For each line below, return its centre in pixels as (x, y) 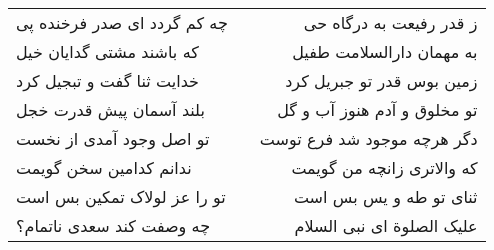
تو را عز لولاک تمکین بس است (121, 196)
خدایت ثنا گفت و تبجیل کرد (107, 80)
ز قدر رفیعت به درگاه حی (390, 22)
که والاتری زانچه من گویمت (384, 167)
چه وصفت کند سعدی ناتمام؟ (113, 225)
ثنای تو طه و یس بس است (385, 196)
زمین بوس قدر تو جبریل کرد (381, 80)
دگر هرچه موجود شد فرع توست (368, 138)
